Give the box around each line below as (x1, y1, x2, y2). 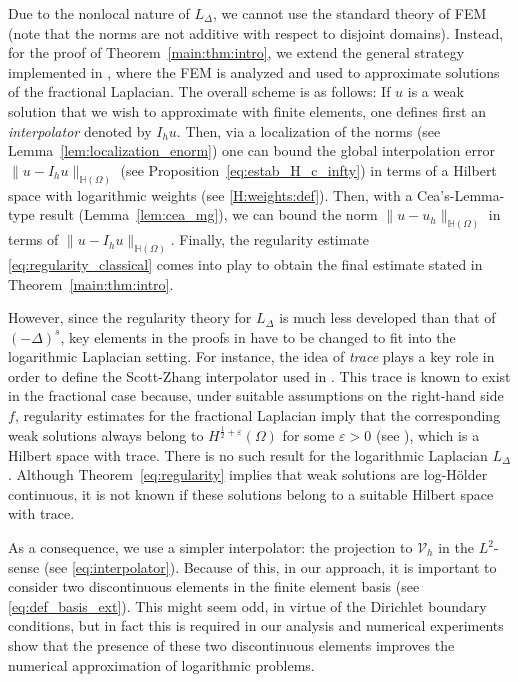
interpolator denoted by (8, 120, 152, 141)
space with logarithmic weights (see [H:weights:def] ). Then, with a (8, 184, 413, 205)
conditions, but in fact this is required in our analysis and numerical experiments (8, 615, 504, 636)
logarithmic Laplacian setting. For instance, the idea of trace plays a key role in (8, 346, 495, 367)
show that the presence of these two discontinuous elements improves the (8, 634, 455, 655)
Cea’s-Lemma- (417, 184, 505, 205)
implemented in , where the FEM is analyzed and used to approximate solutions (8, 61, 500, 82)
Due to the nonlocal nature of (8, 3, 190, 23)
